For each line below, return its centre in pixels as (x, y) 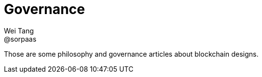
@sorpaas (20, 39)
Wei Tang (19, 31)
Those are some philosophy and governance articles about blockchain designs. (131, 54)
